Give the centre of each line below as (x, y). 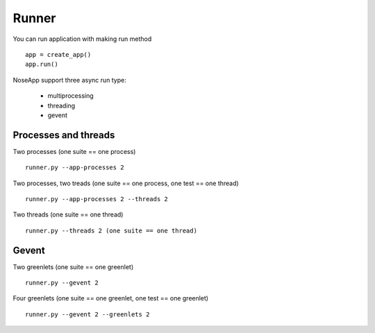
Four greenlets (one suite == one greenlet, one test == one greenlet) (110, 298)
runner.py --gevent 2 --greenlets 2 (87, 314)
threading (61, 105)
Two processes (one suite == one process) (74, 151)
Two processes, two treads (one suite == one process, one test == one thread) (126, 183)
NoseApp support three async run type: (69, 80)
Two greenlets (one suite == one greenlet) (73, 266)
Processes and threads (64, 135)
